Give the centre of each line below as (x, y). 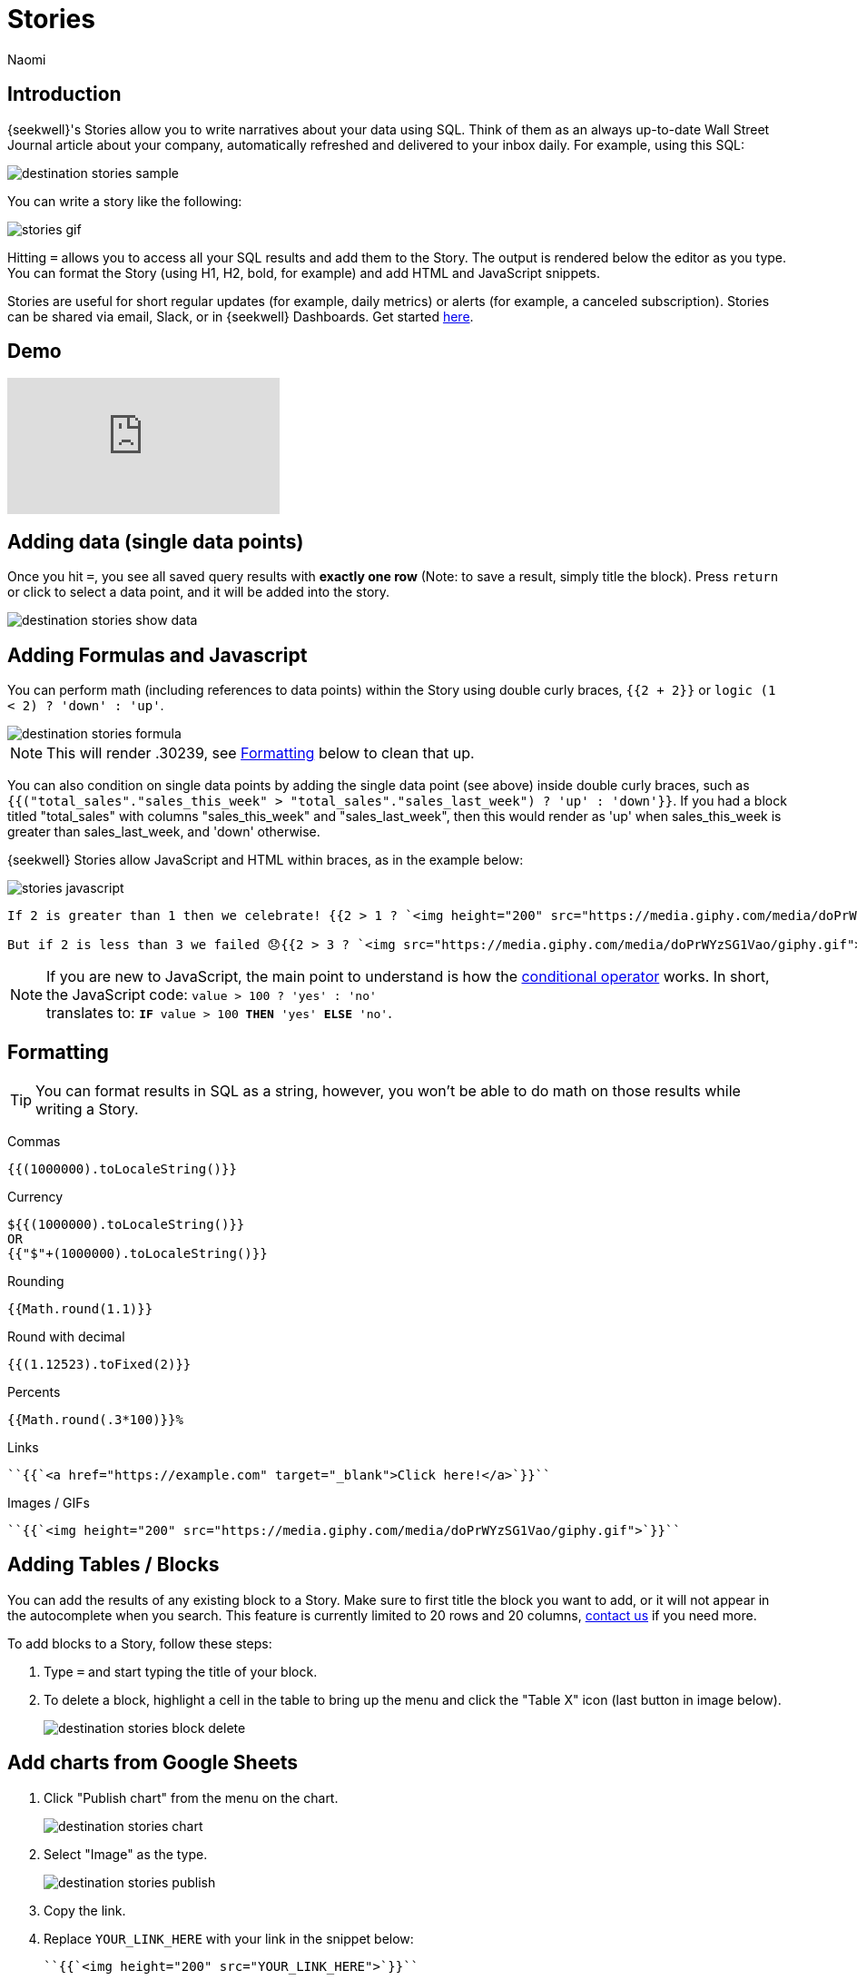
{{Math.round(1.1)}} (80, 1308)
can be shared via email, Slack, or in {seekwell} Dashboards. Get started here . (241, 316)
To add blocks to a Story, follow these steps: (140, 1643)
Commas (34, 1141)
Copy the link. (85, 1910)
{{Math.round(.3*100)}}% (95, 1419)
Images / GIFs (49, 1502)
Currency (35, 1196)
